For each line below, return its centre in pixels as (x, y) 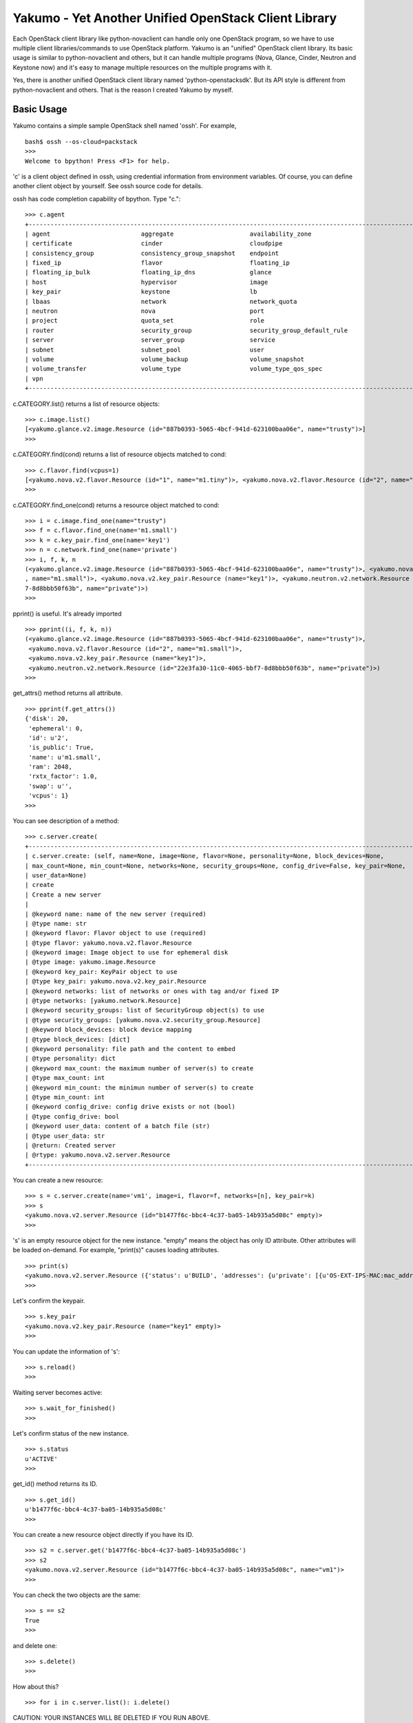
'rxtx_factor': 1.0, (63, 776)
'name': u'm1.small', (65, 757)
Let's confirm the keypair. (49, 1301)
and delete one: (35, 1645)
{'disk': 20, (47, 719)
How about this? (36, 1686)
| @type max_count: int (65, 1078)
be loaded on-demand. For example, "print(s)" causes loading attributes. (116, 1250)
